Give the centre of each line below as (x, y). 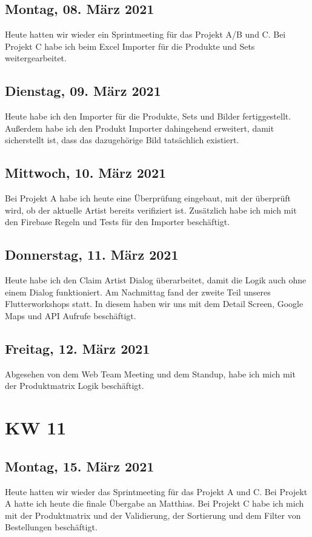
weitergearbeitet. (36, 58)
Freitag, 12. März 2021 (78, 348)
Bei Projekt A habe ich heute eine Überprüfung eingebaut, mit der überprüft (148, 198)
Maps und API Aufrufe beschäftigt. (71, 315)
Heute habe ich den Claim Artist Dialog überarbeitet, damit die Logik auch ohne (156, 280)
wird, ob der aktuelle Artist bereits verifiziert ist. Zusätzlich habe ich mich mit (151, 210)
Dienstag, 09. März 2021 (83, 91)
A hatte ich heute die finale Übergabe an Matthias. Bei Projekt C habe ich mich (154, 503)
